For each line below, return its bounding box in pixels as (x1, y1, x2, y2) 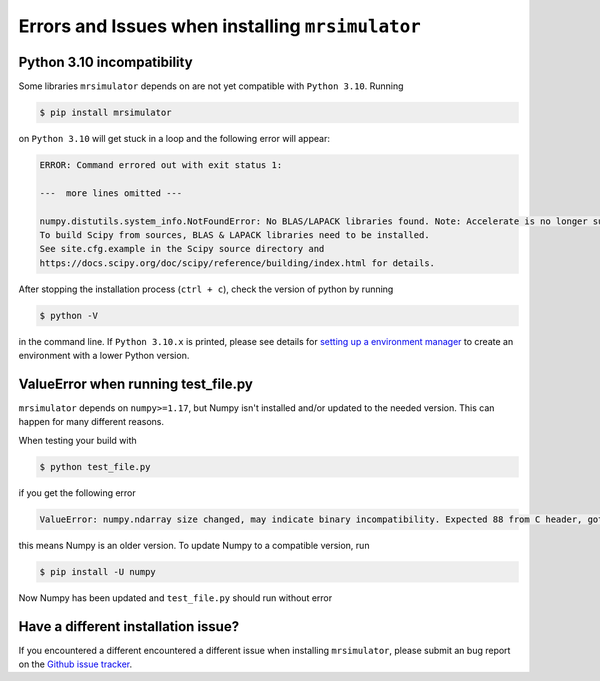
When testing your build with (18, 434, 137, 446)
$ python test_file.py (39, 461, 151, 472)
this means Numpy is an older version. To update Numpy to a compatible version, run (18, 539, 370, 551)
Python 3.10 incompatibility (18, 53, 194, 70)
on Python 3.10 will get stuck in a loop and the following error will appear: (18, 133, 330, 145)
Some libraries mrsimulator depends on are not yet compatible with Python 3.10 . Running (18, 80, 404, 92)
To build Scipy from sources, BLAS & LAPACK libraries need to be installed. (39, 229, 430, 240)
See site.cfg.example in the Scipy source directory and (39, 243, 325, 255)
